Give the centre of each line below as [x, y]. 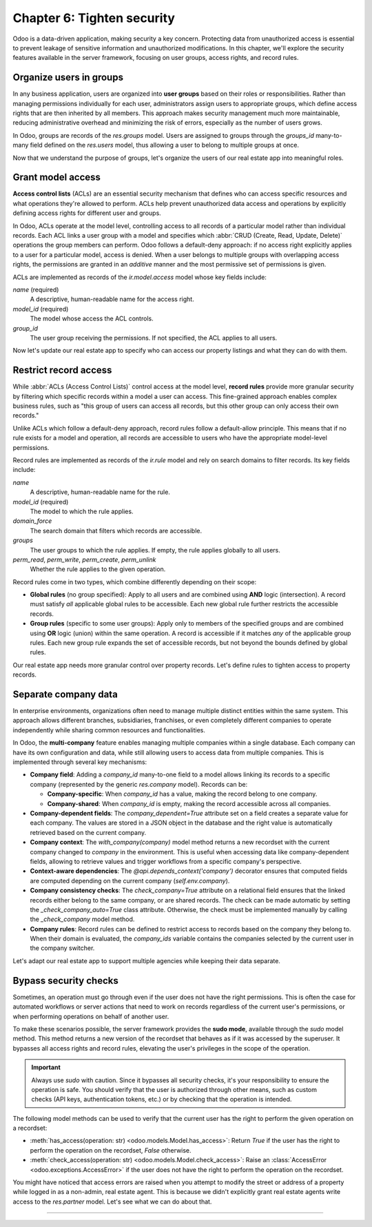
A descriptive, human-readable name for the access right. [112, 299]
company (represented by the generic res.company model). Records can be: [139, 784]
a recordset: [30, 1128]
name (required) [36, 290]
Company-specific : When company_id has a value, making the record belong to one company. [182, 794]
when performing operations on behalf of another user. [91, 1016]
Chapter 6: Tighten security [94, 18]
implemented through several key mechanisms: [80, 762]
